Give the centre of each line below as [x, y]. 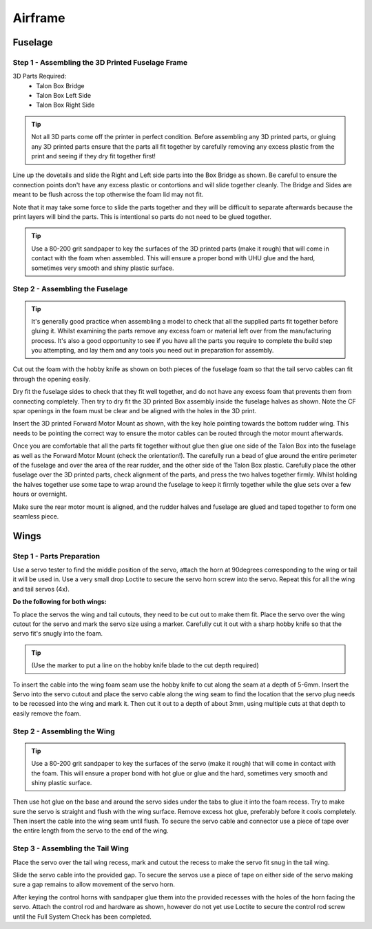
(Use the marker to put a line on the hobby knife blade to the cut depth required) [145, 665]
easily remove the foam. [47, 713]
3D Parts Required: [40, 76]
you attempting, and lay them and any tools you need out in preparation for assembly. [153, 351]
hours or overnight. [40, 494]
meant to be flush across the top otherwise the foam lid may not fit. [108, 195]
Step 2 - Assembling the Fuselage [70, 289]
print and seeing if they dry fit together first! [94, 156]
